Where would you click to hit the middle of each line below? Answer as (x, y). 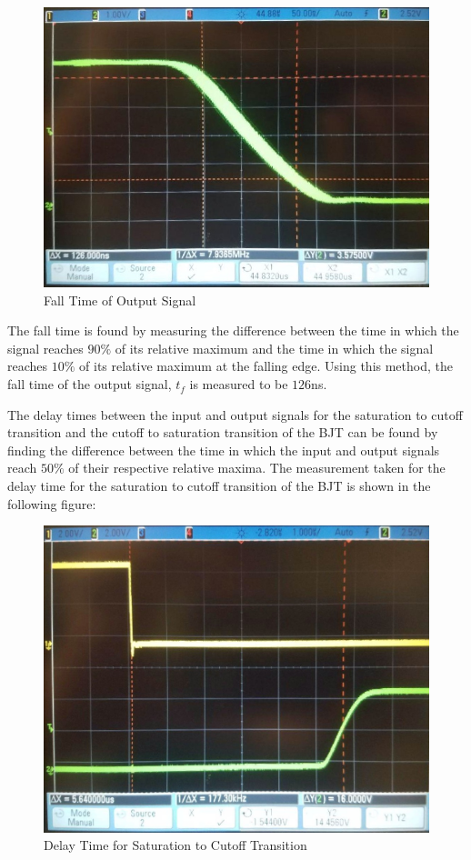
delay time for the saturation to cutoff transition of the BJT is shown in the (219, 486)
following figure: (52, 503)
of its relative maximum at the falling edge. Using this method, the (266, 366)
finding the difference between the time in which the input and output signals (224, 450)
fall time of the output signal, (90, 384)
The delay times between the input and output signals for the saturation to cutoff (235, 414)
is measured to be (239, 384)
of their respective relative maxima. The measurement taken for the (257, 468)
